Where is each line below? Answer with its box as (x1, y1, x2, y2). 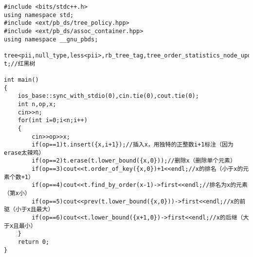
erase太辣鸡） (4, 149, 45, 156)
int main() (4, 76, 39, 83)
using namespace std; (4, 11, 74, 18)
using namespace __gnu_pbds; (4, 36, 98, 43)
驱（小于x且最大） (4, 206, 54, 213)
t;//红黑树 (4, 60, 36, 67)
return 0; (18, 239, 50, 246)
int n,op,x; (18, 100, 56, 108)
